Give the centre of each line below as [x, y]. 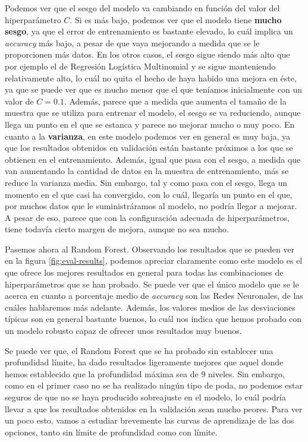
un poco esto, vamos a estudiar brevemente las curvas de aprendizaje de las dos [150, 420]
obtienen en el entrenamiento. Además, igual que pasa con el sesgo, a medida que [153, 159]
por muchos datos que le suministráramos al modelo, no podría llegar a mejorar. [151, 206]
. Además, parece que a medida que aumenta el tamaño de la [175, 101]
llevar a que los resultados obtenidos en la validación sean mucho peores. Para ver [154, 408]
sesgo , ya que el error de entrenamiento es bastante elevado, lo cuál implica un [149, 31]
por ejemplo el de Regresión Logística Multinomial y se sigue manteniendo [140, 66]
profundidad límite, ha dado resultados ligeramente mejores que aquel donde [144, 362]
